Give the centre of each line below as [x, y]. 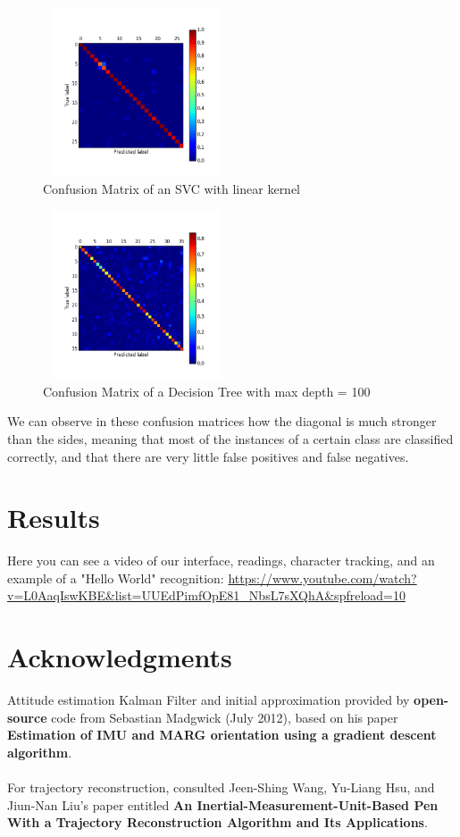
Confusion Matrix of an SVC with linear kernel [172, 188]
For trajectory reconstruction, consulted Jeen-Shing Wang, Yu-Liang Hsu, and [221, 787]
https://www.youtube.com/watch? [322, 578]
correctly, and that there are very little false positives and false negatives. [208, 456]
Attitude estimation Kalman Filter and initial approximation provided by [209, 700]
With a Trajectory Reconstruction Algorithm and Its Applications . [217, 822]
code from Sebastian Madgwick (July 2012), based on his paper [225, 717]
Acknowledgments [120, 657]
